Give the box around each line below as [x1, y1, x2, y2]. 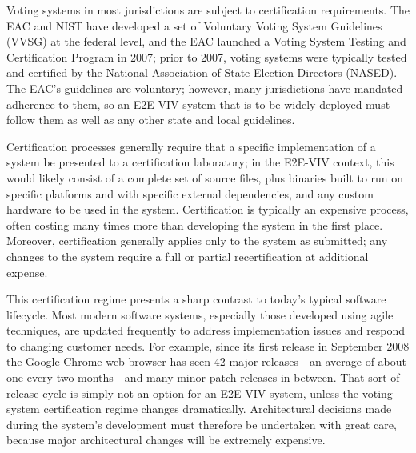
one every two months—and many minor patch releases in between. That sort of [6, 369, 400, 386]
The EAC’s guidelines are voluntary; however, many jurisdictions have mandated [6, 79, 403, 96]
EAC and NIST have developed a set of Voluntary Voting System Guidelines [6, 17, 382, 34]
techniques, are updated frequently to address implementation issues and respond [6, 322, 406, 339]
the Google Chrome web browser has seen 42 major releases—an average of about [6, 353, 406, 370]
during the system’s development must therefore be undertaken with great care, [6, 415, 397, 432]
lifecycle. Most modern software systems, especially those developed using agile [6, 306, 394, 323]
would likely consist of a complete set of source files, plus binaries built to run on [6, 169, 404, 186]
